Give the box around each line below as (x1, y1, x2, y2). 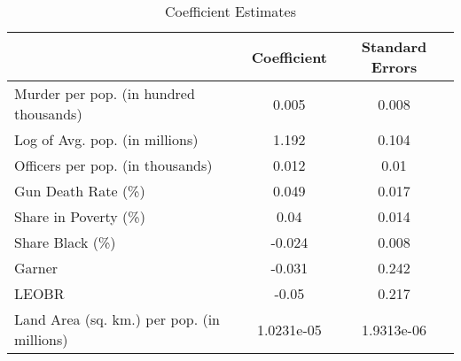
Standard (361, 36, 427, 57)
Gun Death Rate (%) (14, 180, 145, 201)
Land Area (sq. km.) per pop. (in (14, 309, 220, 329)
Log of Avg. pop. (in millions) (14, 129, 199, 150)
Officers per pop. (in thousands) (14, 155, 213, 175)
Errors (371, 57, 418, 77)
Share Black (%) (14, 232, 116, 252)
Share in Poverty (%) (14, 206, 145, 227)
